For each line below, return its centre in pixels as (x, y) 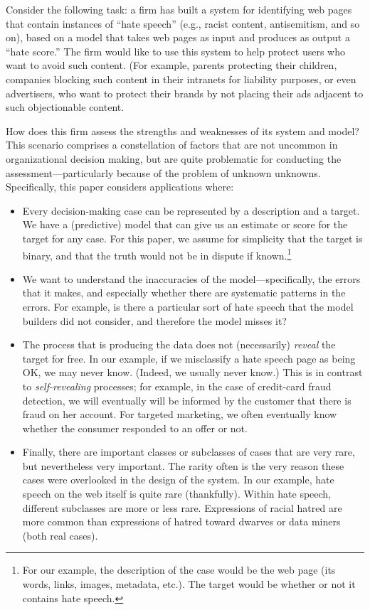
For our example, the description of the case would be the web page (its (179, 570)
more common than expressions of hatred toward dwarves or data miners (181, 521)
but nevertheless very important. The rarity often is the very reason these (183, 465)
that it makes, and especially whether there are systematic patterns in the (184, 293)
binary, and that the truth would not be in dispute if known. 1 (157, 254)
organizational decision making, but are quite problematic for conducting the (174, 158)
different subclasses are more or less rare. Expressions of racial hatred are (182, 507)
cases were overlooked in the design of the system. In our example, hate (178, 480)
